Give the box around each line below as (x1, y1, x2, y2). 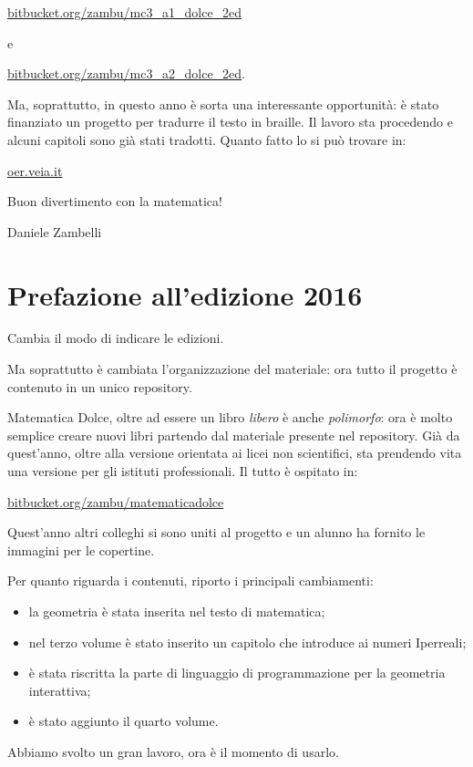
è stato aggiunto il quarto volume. (28, 711, 219, 731)
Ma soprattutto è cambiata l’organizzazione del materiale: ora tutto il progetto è (7, 359, 458, 378)
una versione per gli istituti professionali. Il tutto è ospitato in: (7, 461, 358, 481)
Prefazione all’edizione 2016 (7, 275, 363, 313)
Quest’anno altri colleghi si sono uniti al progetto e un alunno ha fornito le (7, 523, 426, 542)
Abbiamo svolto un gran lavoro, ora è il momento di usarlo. (7, 741, 339, 761)
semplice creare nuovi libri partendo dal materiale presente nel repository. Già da (7, 425, 460, 444)
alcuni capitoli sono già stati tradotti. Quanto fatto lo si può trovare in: (7, 130, 406, 149)
